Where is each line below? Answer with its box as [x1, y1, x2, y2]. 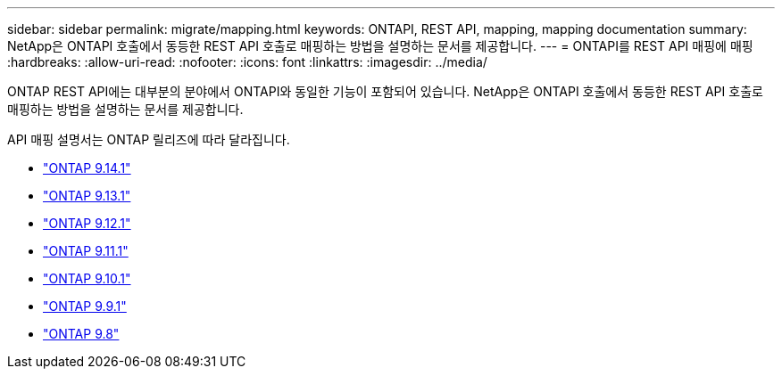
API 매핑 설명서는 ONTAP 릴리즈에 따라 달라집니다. [7, 132, 290, 147]
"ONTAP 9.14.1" [43, 160, 131, 176]
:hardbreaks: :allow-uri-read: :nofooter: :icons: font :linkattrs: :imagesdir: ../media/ [7, 54, 487, 69]
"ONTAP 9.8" [43, 326, 120, 341]
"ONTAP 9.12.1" [43, 216, 131, 231]
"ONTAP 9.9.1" [43, 298, 127, 314]
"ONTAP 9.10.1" [43, 271, 131, 286]
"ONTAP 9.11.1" [43, 243, 129, 258]
